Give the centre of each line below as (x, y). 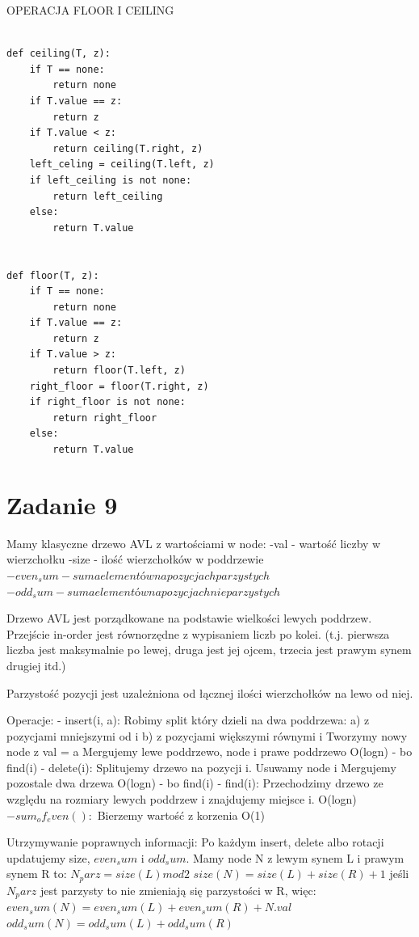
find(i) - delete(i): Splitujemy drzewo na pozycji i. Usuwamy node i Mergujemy (201, 767)
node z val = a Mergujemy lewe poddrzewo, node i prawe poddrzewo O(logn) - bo (209, 751)
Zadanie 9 (62, 504)
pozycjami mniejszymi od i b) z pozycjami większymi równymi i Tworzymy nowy (207, 735)
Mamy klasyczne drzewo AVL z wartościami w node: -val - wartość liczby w (194, 543)
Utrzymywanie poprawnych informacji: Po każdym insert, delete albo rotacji (195, 842)
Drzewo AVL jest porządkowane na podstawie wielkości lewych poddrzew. (189, 618)
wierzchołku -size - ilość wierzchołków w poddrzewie (135, 559)
